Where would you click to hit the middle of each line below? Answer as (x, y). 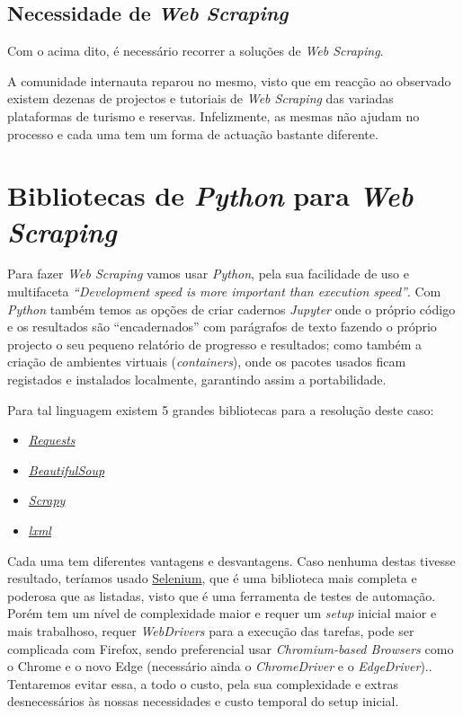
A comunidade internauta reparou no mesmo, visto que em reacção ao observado (229, 80)
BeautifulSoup (67, 469)
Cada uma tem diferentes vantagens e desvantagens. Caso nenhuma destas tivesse (231, 560)
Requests (52, 440)
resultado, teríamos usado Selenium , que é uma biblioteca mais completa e (212, 578)
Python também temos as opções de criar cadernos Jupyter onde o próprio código (231, 309)
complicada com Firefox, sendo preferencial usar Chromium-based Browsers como (231, 648)
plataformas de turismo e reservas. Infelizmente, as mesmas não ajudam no (214, 115)
